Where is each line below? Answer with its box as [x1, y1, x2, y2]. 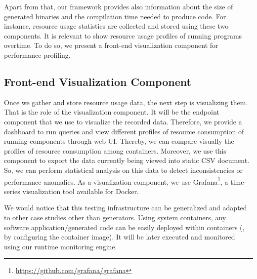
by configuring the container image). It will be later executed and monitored [4, 232, 235, 242]
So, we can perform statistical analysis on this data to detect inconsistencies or [4, 164, 243, 175]
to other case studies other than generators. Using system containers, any [4, 212, 226, 222]
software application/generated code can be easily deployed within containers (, [4, 222, 245, 232]
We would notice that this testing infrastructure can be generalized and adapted [4, 202, 247, 213]
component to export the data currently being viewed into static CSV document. [4, 155, 250, 165]
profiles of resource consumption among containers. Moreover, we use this [4, 145, 226, 156]
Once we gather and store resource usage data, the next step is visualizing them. [4, 97, 248, 107]
